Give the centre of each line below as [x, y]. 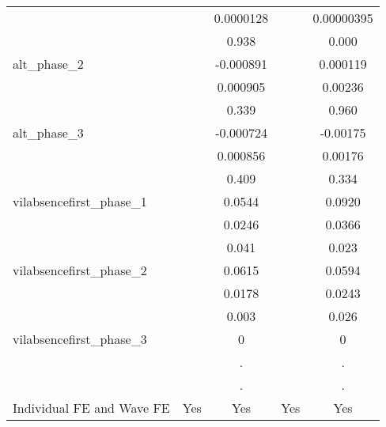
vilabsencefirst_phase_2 [80, 270]
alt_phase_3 [48, 132]
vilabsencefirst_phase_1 [80, 201]
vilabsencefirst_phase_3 [80, 339]
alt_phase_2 [48, 64]
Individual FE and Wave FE [91, 408]
